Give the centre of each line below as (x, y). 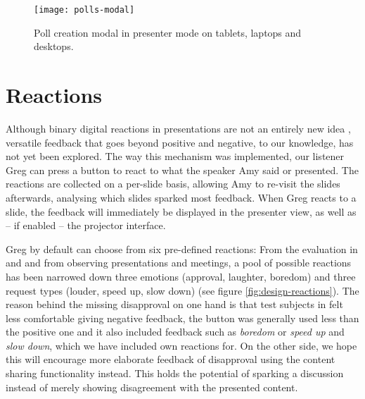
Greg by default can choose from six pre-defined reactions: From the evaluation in (182, 248)
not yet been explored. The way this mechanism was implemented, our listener (175, 156)
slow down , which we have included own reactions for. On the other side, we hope (181, 345)
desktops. (54, 46)
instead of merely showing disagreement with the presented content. (152, 387)
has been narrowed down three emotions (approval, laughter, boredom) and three (181, 276)
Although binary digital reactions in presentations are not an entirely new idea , (178, 128)
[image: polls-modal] (84, 10)
